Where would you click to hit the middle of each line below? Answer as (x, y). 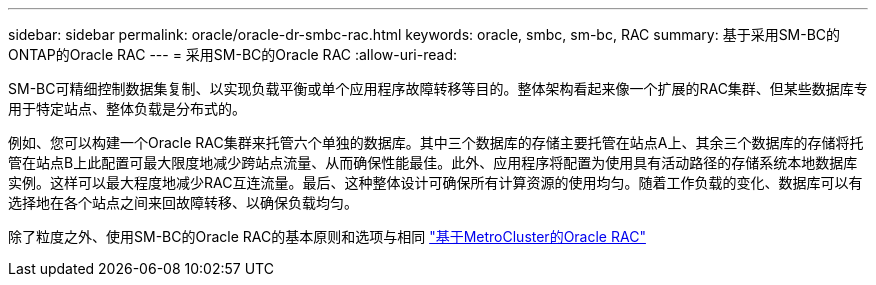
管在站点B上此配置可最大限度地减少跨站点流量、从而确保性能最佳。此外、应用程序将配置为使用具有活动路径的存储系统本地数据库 (433, 162)
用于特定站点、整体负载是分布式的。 (127, 108)
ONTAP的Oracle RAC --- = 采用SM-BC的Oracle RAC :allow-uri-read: (233, 54)
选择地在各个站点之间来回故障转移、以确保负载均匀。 (183, 202)
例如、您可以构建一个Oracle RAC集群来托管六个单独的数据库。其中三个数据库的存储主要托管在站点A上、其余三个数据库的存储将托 (436, 142)
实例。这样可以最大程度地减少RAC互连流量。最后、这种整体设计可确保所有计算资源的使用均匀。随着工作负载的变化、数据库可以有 (435, 182)
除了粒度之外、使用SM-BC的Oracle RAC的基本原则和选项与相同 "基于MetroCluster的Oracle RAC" (327, 236)
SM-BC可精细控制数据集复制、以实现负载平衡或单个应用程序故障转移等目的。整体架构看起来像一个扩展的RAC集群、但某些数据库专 (438, 88)
